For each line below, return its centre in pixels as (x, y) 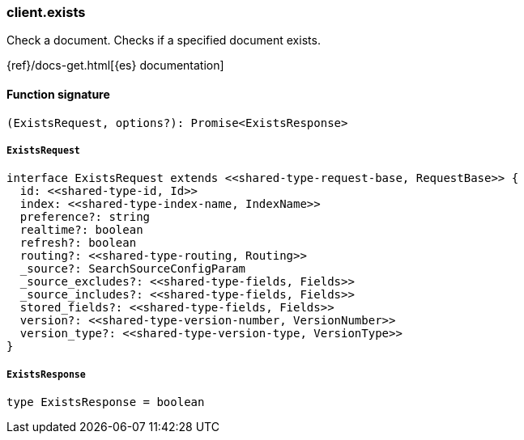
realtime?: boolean (81, 230)
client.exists (46, 12)
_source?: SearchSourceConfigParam (133, 269)
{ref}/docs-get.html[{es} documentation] (115, 66)
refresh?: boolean (78, 243)
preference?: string (85, 217)
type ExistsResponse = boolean (106, 402)
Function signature (58, 94)
